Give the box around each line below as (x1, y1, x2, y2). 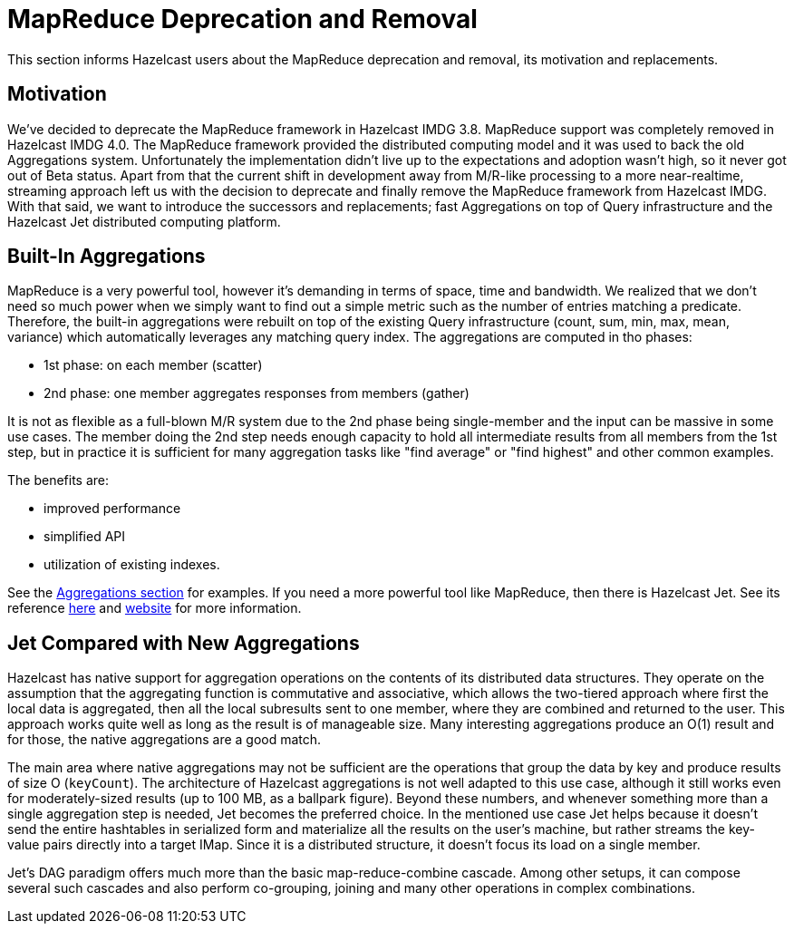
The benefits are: (7, 472, 110, 489)
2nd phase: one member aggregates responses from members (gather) (44, 385, 470, 402)
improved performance (44, 500, 181, 517)
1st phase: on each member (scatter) (44, 357, 263, 373)
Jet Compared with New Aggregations (7, 631, 360, 655)
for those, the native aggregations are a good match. (7, 732, 322, 748)
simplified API (44, 529, 126, 545)
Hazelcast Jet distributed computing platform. (7, 213, 281, 229)
